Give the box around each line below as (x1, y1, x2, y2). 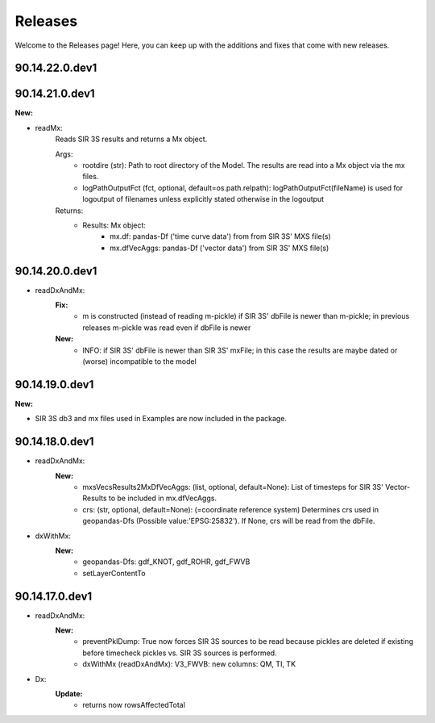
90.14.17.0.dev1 (14, 589, 93, 603)
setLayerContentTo (82, 568, 146, 578)
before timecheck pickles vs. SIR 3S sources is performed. (82, 648, 277, 658)
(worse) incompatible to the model (82, 357, 197, 366)
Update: (55, 688, 84, 698)
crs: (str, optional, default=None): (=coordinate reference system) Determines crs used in (82, 504, 379, 514)
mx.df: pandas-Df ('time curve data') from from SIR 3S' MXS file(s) (110, 232, 332, 241)
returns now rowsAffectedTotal (82, 700, 185, 710)
